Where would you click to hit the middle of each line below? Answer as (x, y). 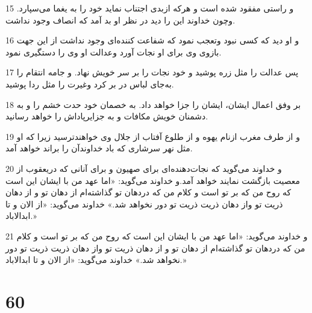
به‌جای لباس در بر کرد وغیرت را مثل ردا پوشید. (90, 84)
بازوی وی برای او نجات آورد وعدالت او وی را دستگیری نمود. (114, 52)
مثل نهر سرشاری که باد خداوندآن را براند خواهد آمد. (99, 148)
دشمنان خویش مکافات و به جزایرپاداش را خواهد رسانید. (107, 116)
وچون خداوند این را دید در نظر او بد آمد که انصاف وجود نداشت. (120, 20)
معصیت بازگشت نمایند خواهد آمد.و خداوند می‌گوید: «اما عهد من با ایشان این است (153, 180)
